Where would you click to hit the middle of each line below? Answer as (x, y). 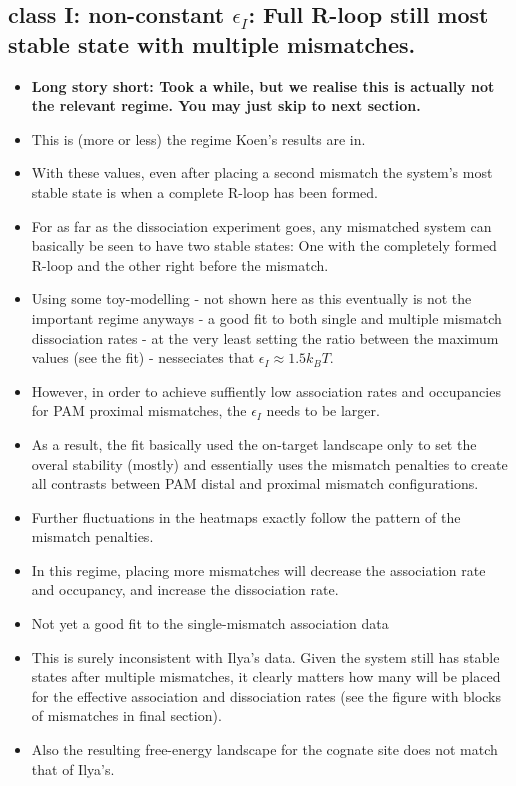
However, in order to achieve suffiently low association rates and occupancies (266, 390)
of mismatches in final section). (126, 715)
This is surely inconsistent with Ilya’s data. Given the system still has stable (265, 656)
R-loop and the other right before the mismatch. (180, 264)
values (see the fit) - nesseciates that (143, 357)
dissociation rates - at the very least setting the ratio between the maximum (265, 337)
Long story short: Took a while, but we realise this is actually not (263, 85)
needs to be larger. (323, 410)
